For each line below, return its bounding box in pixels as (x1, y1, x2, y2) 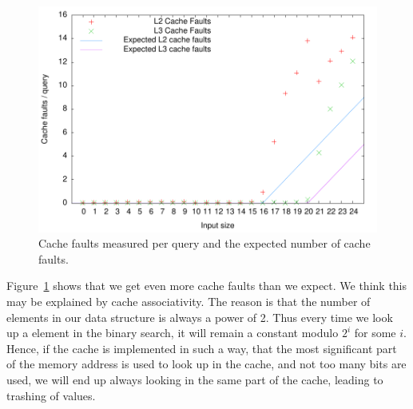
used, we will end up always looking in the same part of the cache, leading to (6, 371, 383, 387)
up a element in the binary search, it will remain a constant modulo (6, 324, 339, 341)
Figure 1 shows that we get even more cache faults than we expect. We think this (6, 277, 407, 294)
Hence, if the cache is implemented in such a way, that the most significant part (6, 340, 397, 356)
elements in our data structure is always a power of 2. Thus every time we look (6, 308, 393, 325)
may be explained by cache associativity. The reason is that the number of (6, 293, 371, 310)
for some (354, 324, 396, 341)
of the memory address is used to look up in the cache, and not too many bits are (6, 355, 407, 372)
